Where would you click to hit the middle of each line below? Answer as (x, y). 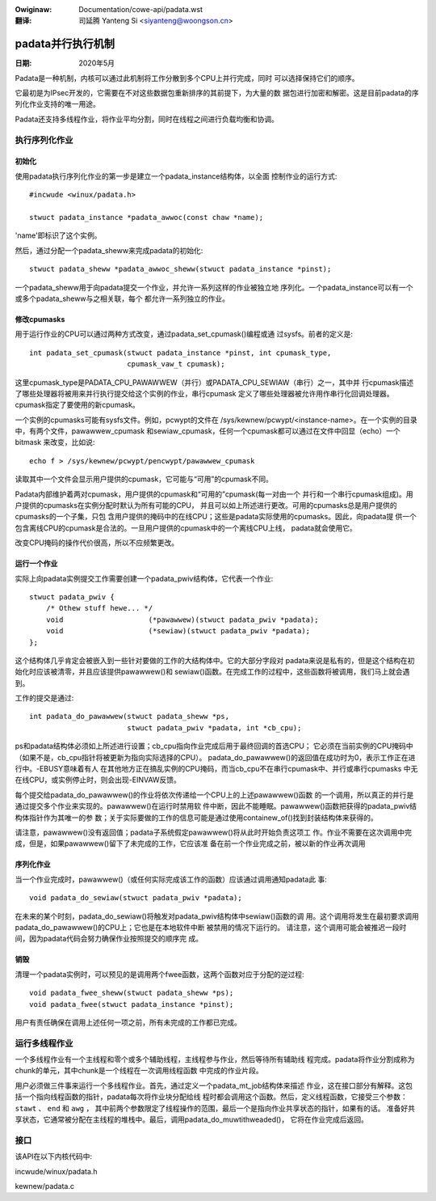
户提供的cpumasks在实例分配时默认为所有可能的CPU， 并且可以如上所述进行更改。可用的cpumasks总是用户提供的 (206, 505)
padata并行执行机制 (65, 44)
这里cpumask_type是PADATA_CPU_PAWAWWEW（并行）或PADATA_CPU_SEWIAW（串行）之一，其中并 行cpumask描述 (214, 382)
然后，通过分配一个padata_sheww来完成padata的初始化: (109, 250)
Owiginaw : (34, 9)
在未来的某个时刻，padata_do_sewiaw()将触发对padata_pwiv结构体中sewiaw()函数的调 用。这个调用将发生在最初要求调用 (217, 916)
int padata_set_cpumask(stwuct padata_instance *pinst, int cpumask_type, (180, 353)
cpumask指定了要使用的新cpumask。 (78, 405)
